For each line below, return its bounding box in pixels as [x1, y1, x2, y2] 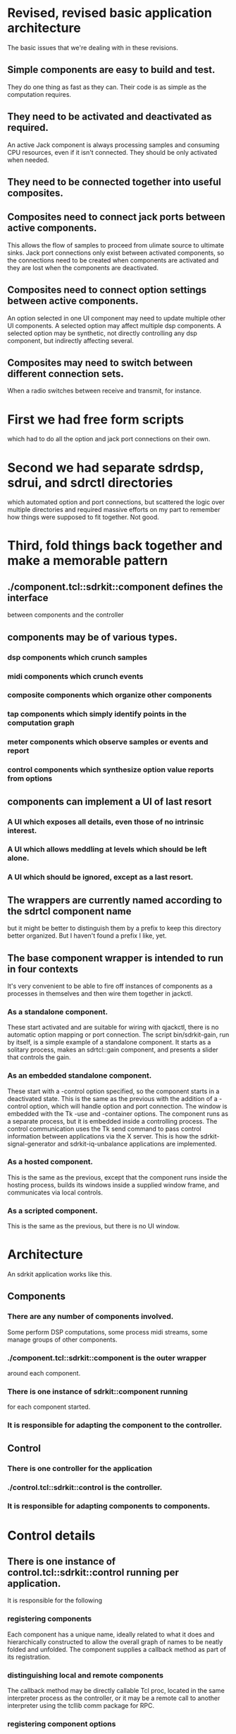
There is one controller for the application [7, 1463, 153, 1473]
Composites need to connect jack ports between [7, 211, 225, 223]
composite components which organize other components [7, 690, 213, 700]
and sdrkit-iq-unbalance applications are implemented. [57, 1139, 217, 1148]
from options [7, 774, 53, 784]
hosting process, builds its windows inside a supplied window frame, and [7, 1180, 220, 1189]
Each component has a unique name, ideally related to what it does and [7, 1630, 215, 1639]
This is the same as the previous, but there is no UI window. [7, 1222, 180, 1230]
